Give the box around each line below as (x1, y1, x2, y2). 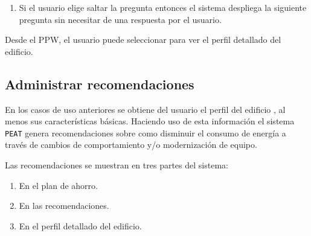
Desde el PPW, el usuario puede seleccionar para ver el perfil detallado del (5, 33, 281, 46)
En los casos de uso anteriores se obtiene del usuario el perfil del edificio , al (5, 103, 286, 115)
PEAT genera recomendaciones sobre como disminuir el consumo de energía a (5, 126, 286, 139)
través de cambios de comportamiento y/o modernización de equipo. (5, 138, 257, 151)
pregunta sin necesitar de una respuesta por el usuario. (19, 13, 222, 25)
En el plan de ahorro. (19, 179, 98, 191)
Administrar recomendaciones (5, 74, 194, 93)
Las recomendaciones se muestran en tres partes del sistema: (5, 159, 228, 171)
